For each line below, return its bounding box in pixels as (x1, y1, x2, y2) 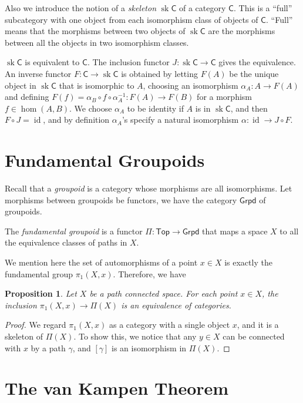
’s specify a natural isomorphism (122, 113, 239, 126)
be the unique (229, 67, 279, 79)
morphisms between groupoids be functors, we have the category (5, 193, 237, 206)
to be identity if (127, 102, 184, 114)
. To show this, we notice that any (73, 330, 197, 342)
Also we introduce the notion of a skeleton (5, 2, 157, 14)
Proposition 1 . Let (5, 287, 77, 300)
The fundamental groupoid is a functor (5, 224, 143, 237)
